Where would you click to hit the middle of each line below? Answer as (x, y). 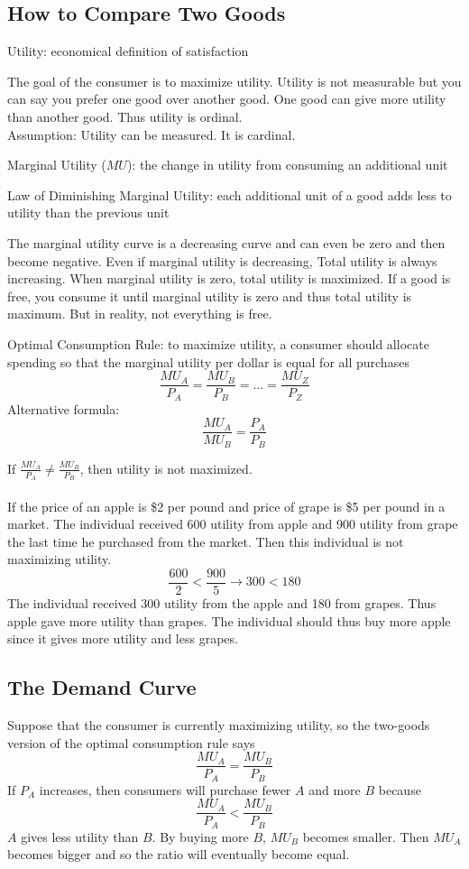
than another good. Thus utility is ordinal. (125, 116)
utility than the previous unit (88, 213)
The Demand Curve (102, 687)
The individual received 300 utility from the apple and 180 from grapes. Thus (222, 603)
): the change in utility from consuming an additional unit (287, 165)
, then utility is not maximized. (166, 468)
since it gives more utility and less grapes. (123, 638)
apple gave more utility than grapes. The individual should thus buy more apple (229, 620)
